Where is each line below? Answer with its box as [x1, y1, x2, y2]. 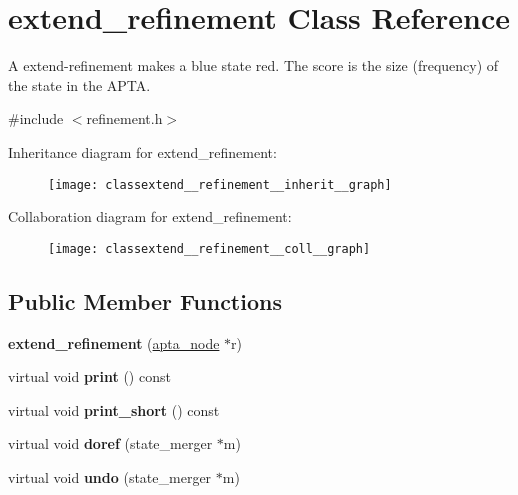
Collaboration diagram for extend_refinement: [8, 206, 292, 227]
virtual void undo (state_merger [8, 466, 212, 487]
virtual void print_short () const [8, 399, 220, 420]
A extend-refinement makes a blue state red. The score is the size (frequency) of [8, 55, 499, 76]
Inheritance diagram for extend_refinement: [8, 141, 277, 162]
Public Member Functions [8, 285, 282, 316]
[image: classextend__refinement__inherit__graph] [48, 177, 392, 192]
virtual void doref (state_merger [8, 433, 213, 454]
